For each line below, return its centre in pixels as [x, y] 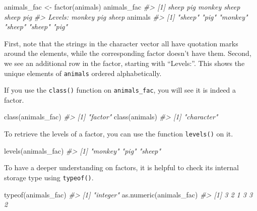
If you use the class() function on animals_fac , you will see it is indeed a [120, 90]
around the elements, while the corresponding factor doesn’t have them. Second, [128, 53]
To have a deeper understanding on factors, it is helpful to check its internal [121, 167]
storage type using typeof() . [49, 177]
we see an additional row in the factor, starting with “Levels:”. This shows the [124, 63]
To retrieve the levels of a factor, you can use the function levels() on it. [119, 134]
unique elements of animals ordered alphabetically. [83, 73]
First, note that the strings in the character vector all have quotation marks [121, 43]
